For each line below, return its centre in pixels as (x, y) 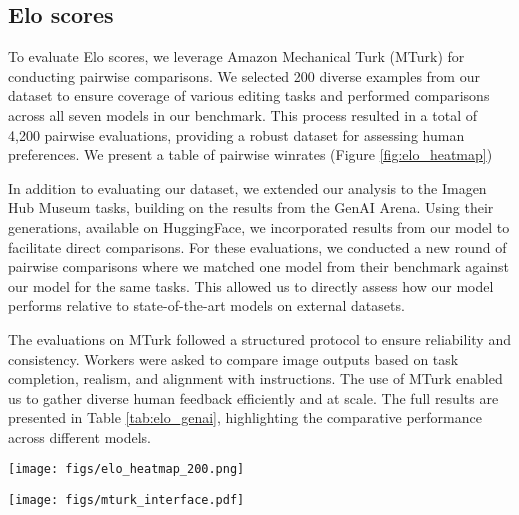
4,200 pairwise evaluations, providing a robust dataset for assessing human (236, 134)
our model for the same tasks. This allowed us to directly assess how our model (251, 285)
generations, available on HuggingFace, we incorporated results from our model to (259, 226)
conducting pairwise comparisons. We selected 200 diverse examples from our (244, 75)
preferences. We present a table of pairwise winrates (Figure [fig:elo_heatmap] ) (250, 154)
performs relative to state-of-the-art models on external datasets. (206, 305)
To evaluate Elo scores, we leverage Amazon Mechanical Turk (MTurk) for (236, 56)
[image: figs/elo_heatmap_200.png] (126, 469)
